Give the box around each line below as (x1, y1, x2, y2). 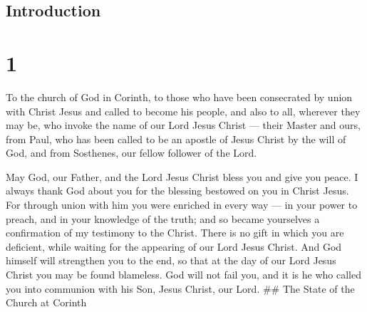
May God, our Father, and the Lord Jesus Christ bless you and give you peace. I (6, 169, 358, 184)
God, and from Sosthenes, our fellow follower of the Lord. (6, 145, 257, 160)
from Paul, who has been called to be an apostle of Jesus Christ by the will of (6, 131, 346, 146)
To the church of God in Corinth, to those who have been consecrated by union (6, 89, 353, 104)
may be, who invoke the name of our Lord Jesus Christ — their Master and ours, (6, 118, 361, 132)
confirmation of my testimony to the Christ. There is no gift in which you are (6, 225, 344, 240)
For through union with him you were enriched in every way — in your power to (6, 197, 358, 212)
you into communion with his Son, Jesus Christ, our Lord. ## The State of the (6, 281, 355, 296)
